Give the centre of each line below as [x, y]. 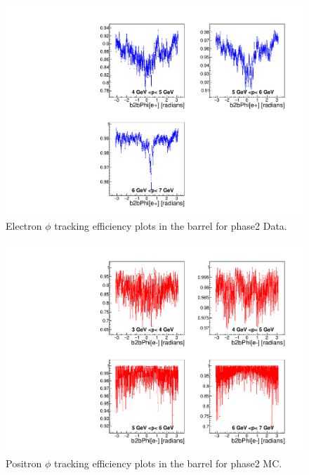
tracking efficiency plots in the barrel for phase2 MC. [168, 463]
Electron [24, 226]
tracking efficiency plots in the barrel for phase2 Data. [171, 226]
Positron [24, 463]
